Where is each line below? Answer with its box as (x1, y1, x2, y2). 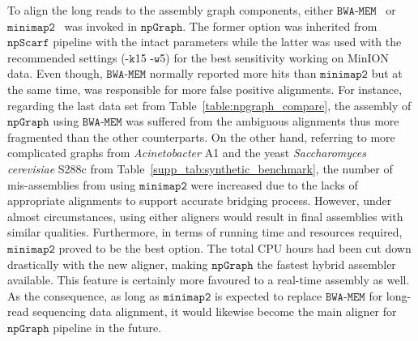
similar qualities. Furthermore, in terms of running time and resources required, (7, 224, 403, 241)
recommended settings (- (7, 49, 130, 66)
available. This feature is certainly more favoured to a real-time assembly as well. (7, 271, 410, 288)
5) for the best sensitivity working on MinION (160, 49, 389, 66)
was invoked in (64, 17, 138, 34)
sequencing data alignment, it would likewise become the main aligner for (32, 303, 397, 320)
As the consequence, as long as (7, 287, 160, 304)
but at (371, 65, 403, 82)
